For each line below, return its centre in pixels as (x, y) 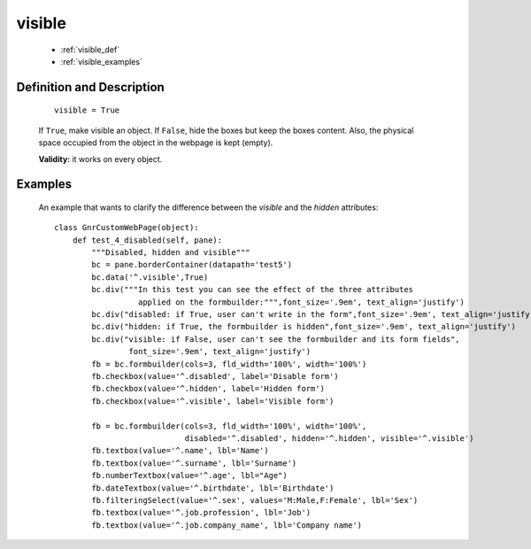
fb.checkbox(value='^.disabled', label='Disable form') (215, 376)
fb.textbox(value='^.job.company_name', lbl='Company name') (227, 525)
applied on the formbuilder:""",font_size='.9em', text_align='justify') (301, 302)
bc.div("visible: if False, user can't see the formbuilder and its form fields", (276, 339)
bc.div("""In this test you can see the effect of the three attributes (253, 290)
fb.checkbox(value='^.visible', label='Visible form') (213, 401)
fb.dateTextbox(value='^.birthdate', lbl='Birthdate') (213, 488)
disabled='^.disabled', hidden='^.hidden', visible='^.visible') (329, 438)
